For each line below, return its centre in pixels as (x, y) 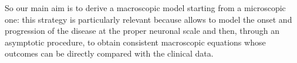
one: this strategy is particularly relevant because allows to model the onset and (148, 19)
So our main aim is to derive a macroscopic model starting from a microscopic (145, 8)
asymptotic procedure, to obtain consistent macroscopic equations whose (135, 42)
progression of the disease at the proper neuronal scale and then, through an (142, 31)
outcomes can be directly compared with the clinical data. (109, 53)
